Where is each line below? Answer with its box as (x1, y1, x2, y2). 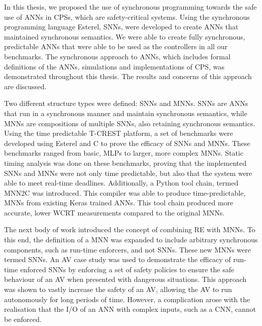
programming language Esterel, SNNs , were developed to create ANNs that (4, 21, 239, 32)
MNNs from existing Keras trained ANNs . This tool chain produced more (4, 197, 234, 208)
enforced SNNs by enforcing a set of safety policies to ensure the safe (20, 264, 235, 274)
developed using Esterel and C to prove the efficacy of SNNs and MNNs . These (4, 137, 250, 148)
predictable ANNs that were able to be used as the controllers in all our (4, 41, 227, 52)
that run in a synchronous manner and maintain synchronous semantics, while (4, 107, 247, 118)
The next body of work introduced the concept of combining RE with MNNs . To (4, 224, 255, 235)
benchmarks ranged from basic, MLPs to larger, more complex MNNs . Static (4, 148, 244, 158)
